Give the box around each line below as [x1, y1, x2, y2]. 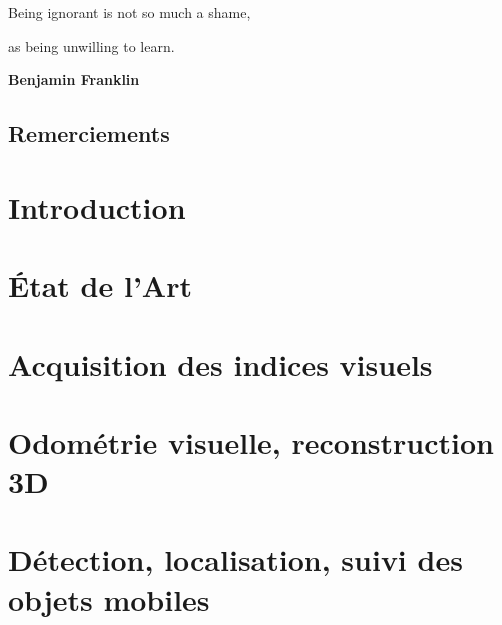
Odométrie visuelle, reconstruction [8, 421, 494, 462]
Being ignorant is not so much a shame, [8, 2, 251, 22]
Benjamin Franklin [8, 69, 140, 90]
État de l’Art [8, 265, 192, 306]
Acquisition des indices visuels [8, 343, 433, 384]
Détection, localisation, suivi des [8, 539, 463, 580]
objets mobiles [8, 578, 210, 619]
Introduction [8, 186, 186, 227]
